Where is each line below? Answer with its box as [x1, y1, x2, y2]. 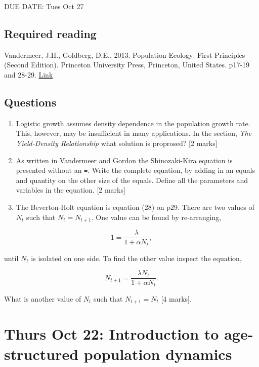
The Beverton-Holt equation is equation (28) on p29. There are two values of [16, 202, 254, 212]
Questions [4, 94, 57, 109]
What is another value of [4, 293, 81, 304]
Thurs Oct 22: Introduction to [4, 323, 219, 344]
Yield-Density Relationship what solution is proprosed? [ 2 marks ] [16, 137, 218, 148]
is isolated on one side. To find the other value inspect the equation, [31, 252, 242, 263]
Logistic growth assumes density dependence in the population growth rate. [16, 118, 250, 128]
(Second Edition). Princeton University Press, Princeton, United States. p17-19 [4, 59, 250, 70]
